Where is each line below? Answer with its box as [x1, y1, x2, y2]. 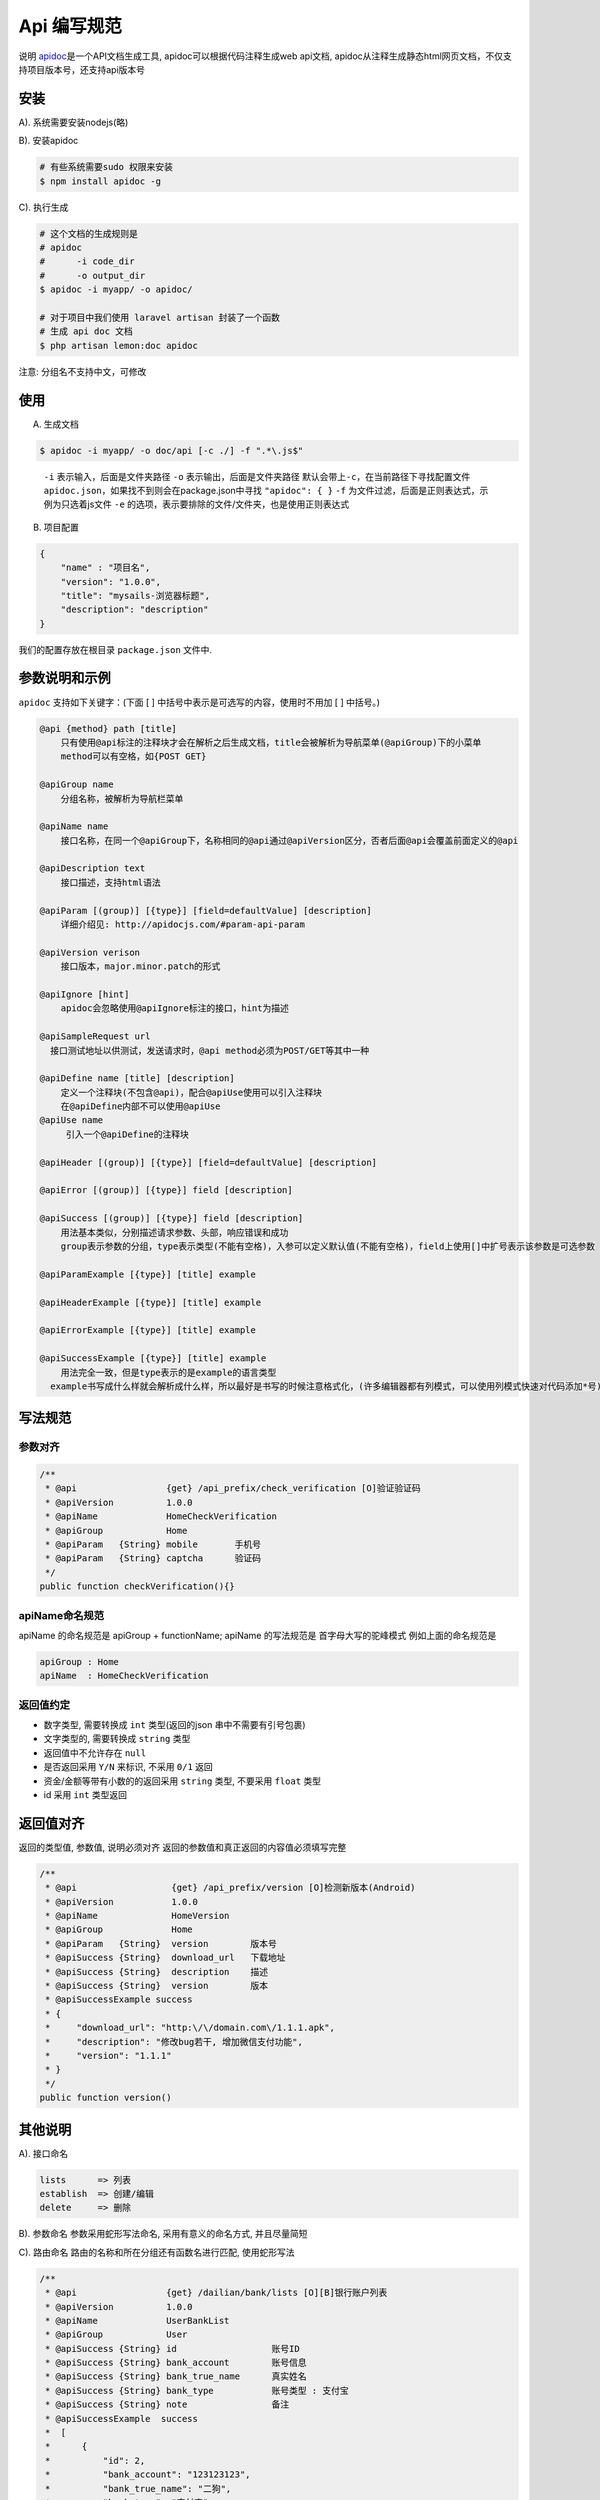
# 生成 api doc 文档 [39, 326, 134, 337]
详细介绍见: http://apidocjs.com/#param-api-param [60, 919, 305, 930]
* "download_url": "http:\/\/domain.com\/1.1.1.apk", [45, 2022, 335, 2034]
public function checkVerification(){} [39, 1581, 235, 1592]
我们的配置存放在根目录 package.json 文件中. [18, 643, 213, 655]
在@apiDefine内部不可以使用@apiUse [60, 1101, 221, 1112]
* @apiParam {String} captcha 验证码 [45, 1553, 262, 1564]
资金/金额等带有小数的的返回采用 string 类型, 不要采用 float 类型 [43, 1775, 322, 1787]
